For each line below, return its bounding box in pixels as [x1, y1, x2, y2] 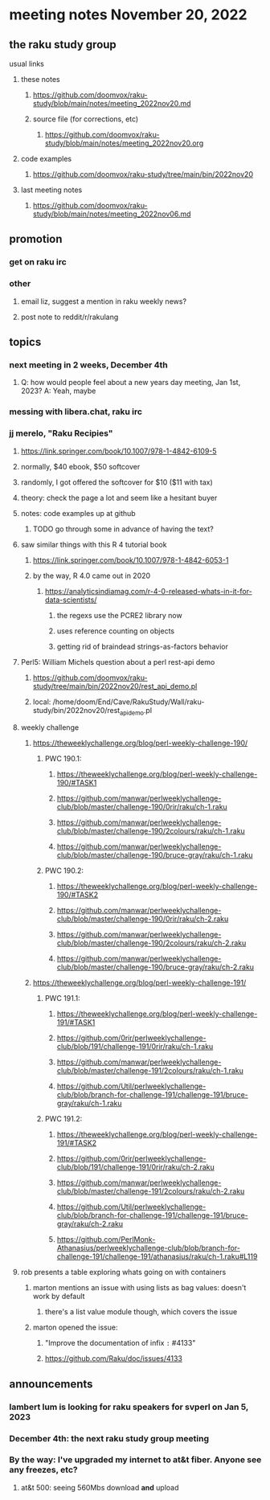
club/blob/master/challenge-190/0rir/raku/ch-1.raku [56, 802, 227, 812]
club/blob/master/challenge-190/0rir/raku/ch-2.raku [56, 914, 229, 924]
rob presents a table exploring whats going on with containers [20, 1268, 227, 1277]
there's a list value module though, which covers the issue [44, 1307, 238, 1317]
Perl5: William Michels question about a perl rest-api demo [20, 657, 215, 666]
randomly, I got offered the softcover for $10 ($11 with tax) [20, 477, 214, 487]
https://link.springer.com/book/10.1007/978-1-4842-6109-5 [20, 446, 217, 456]
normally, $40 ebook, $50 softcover [20, 461, 141, 471]
